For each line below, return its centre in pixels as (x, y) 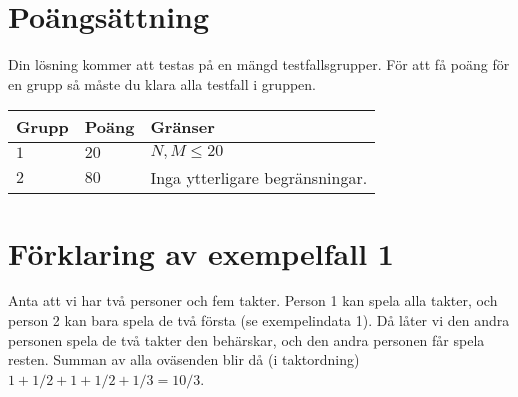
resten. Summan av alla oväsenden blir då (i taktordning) (184, 359)
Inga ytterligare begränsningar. (259, 178)
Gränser (182, 127)
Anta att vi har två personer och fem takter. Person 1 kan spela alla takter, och (253, 300)
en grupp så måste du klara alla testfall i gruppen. (162, 83)
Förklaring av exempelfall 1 (201, 252)
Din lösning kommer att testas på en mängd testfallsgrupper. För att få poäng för (259, 64)
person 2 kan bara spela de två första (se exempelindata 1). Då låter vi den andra (259, 320)
